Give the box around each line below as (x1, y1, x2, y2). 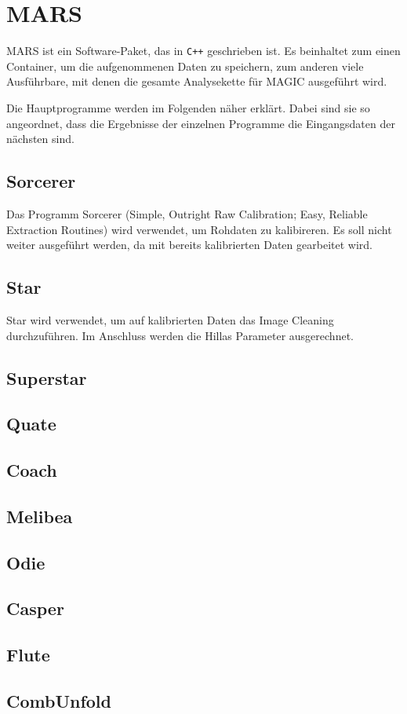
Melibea (6, 503, 73, 528)
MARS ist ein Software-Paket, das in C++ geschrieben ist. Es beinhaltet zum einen (6, 42, 401, 59)
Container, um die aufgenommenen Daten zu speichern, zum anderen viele (6, 57, 364, 74)
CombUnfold (6, 688, 111, 712)
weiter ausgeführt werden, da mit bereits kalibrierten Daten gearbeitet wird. (6, 236, 372, 253)
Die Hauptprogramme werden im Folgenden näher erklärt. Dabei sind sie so (6, 99, 370, 115)
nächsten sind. (6, 130, 74, 147)
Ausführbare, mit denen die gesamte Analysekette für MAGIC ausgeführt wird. (6, 73, 387, 90)
